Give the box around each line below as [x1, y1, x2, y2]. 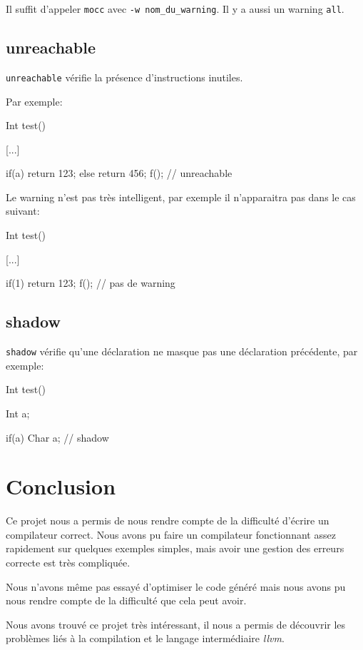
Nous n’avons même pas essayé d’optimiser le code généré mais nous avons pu [6, 579, 346, 594]
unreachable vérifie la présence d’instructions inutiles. [6, 69, 243, 84]
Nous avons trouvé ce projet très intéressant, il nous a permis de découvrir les [6, 616, 346, 631]
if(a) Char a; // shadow [6, 430, 109, 445]
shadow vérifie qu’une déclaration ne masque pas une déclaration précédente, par [6, 344, 358, 359]
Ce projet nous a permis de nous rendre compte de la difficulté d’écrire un [6, 513, 329, 528]
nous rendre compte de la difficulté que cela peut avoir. [6, 593, 247, 608]
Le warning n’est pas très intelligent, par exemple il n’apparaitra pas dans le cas [6, 189, 356, 204]
